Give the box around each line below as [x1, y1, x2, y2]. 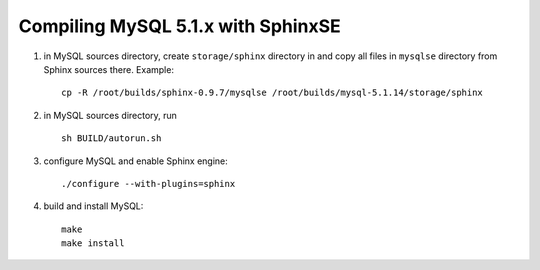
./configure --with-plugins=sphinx [61, 178, 236, 189]
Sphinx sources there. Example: [43, 63, 175, 75]
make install [61, 238, 125, 249]
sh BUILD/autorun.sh [61, 133, 162, 144]
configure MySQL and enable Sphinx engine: [43, 155, 229, 167]
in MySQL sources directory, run [43, 109, 177, 121]
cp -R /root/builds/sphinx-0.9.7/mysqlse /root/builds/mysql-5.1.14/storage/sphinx [61, 87, 484, 99]
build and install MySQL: [43, 200, 144, 212]
